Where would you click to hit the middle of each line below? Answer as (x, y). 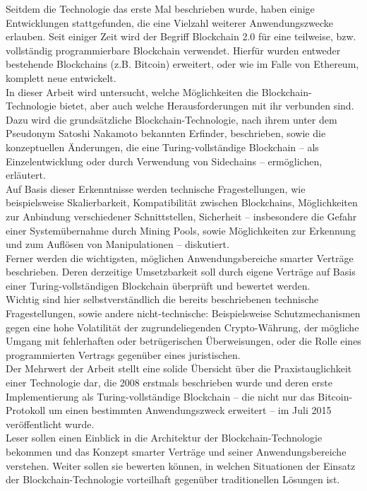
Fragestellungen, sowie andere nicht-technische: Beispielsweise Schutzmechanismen (183, 313)
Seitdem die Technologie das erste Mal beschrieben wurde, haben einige (160, 8)
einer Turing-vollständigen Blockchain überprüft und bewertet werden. (158, 285)
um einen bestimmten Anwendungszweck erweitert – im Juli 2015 (190, 410)
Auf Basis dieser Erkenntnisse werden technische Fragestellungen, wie (156, 188)
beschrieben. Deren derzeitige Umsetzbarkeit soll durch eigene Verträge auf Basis (181, 272)
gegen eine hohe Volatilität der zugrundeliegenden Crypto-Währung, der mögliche (182, 327)
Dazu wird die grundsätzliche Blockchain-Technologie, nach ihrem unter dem (172, 119)
